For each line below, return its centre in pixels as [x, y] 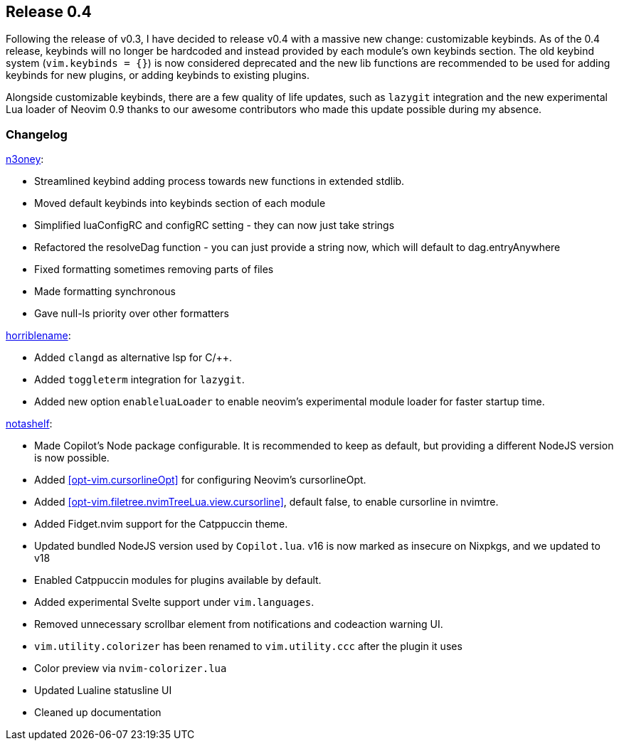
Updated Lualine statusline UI [103, 691]
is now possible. [72, 458]
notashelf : [29, 424]
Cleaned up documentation [98, 713]
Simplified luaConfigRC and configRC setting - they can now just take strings [215, 225]
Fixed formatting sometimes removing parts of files [154, 270]
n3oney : [25, 159]
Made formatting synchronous [105, 292]
